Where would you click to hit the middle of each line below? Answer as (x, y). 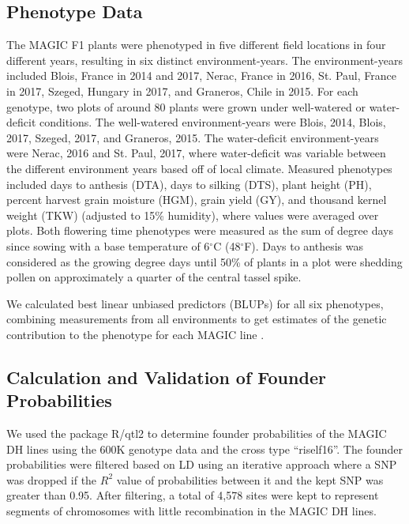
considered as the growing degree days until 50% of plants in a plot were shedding (204, 261)
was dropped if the (52, 479)
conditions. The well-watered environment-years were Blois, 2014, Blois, (212, 122)
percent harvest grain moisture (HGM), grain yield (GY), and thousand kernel (197, 200)
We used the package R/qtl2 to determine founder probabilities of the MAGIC (197, 434)
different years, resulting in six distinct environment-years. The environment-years (204, 60)
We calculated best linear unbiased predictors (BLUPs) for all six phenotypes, (195, 303)
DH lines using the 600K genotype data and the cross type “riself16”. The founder (204, 449)
